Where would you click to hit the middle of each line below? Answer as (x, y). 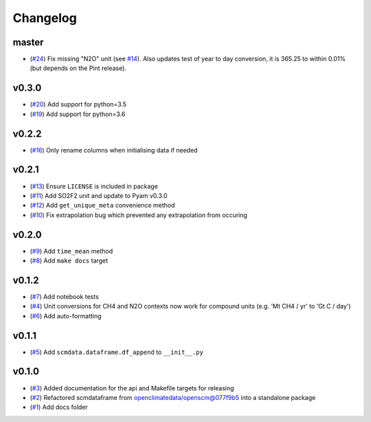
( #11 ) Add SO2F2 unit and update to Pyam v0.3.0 (99, 195)
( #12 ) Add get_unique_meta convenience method (102, 206)
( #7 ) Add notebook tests (64, 296)
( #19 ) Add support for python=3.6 (78, 114)
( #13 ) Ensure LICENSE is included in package (94, 186)
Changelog (45, 18)
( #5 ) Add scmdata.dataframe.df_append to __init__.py (117, 352)
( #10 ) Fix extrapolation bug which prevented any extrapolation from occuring (138, 215)
